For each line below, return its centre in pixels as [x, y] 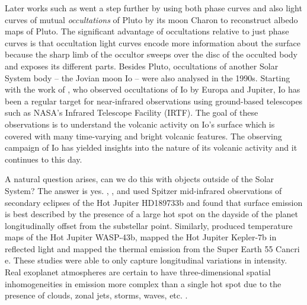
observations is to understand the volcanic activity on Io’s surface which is [140, 124]
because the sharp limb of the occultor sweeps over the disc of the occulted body [151, 54]
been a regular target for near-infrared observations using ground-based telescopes [154, 101]
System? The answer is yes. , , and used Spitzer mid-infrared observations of [143, 190]
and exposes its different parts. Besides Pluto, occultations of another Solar [142, 66]
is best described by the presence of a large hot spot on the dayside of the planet [151, 214]
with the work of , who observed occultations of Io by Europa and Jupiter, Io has [153, 89]
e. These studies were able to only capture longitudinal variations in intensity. [146, 260]
